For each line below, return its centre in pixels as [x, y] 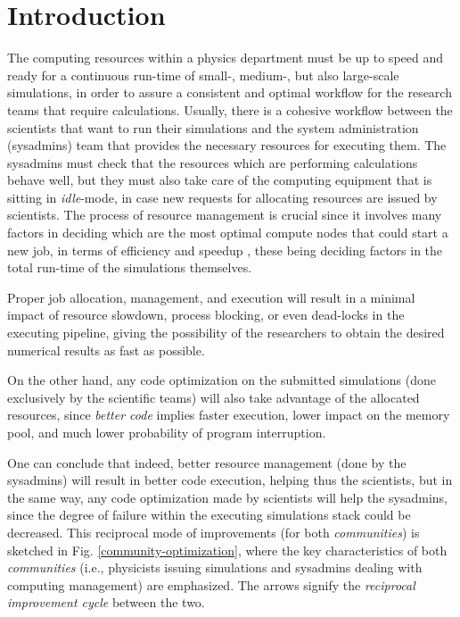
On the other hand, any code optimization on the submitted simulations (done [222, 380]
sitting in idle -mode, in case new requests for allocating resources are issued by [222, 197]
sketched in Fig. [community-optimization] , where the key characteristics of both [227, 550]
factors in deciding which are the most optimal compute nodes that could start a [228, 233]
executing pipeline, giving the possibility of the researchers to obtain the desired [226, 333]
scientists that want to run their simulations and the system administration [213, 127]
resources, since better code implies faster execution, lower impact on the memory [229, 415]
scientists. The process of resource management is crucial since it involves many [225, 215]
